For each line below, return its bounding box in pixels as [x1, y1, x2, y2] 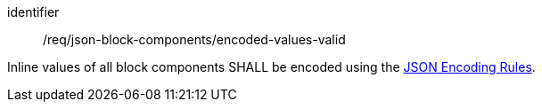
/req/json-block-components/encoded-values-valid [43, 32, 346, 47]
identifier [7, 4, 60, 19]
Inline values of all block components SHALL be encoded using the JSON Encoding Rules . [7, 59, 536, 74]
